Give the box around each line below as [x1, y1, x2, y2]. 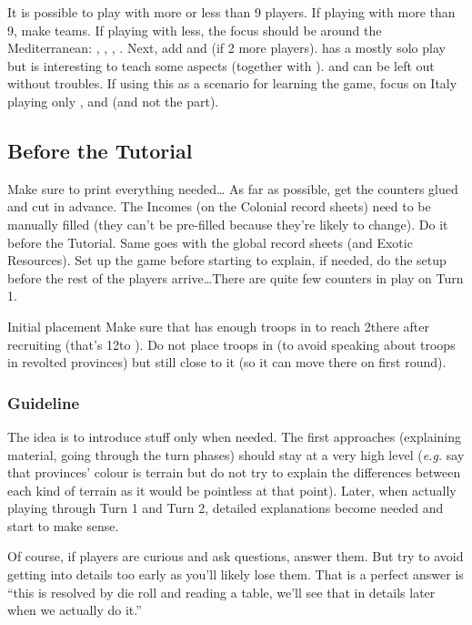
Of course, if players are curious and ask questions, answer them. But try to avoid [7, 547, 464, 566]
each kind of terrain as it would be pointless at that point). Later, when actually [7, 480, 457, 499]
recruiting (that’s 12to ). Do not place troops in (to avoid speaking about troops [7, 334, 456, 353]
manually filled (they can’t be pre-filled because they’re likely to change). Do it [7, 214, 448, 233]
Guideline [7, 391, 80, 414]
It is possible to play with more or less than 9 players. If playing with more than [7, 3, 456, 21]
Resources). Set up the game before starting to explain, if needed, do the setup [7, 251, 447, 270]
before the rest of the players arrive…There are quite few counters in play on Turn [7, 268, 464, 287]
